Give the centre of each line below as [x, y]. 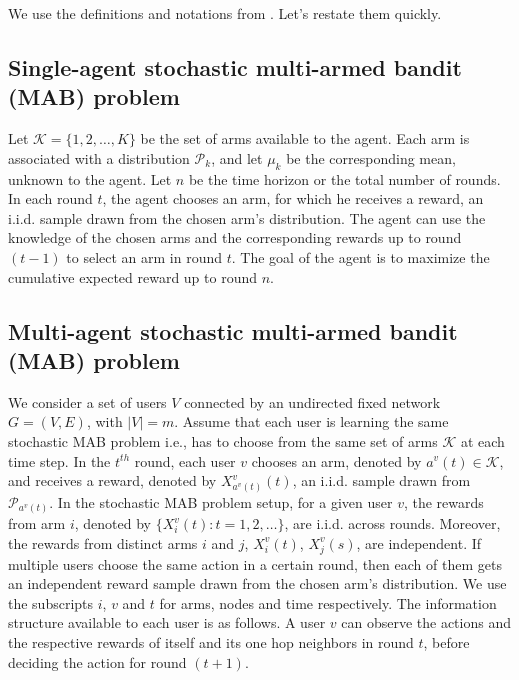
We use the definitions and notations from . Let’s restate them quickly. [225, 13]
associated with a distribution [99, 157]
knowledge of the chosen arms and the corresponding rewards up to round [235, 237]
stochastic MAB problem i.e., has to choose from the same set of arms [223, 440]
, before [446, 642]
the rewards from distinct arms [103, 542]
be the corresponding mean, [371, 157]
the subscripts [51, 602]
